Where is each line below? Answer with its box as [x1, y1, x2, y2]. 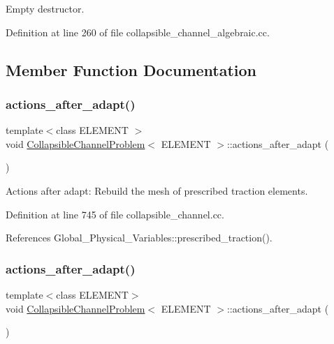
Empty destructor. [6, 1, 85, 15]
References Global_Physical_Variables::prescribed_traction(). [6, 230, 273, 245]
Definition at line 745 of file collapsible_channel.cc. [6, 207, 224, 221]
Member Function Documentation [6, 59, 257, 80]
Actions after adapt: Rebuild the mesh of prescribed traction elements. [6, 183, 308, 197]
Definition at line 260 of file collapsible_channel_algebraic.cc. [6, 24, 270, 39]
